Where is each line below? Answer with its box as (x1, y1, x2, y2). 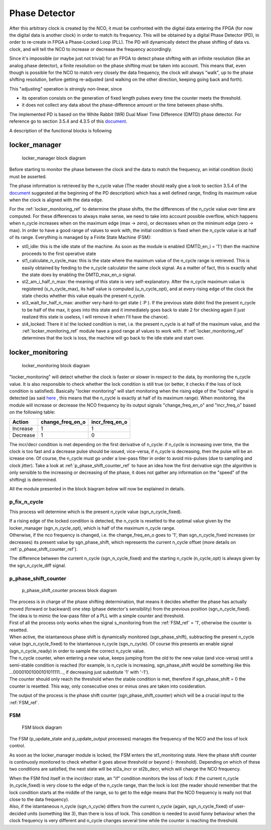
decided (9, 810, 27, 816)
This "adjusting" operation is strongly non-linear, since (9, 86, 122, 92)
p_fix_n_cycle (9, 498, 44, 505)
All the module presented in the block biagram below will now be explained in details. (9, 485, 185, 491)
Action (12, 418, 29, 425)
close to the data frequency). (9, 796, 70, 802)
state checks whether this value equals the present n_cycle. (22, 293, 146, 299)
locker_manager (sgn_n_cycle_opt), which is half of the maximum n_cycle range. (9, 525, 176, 531)
